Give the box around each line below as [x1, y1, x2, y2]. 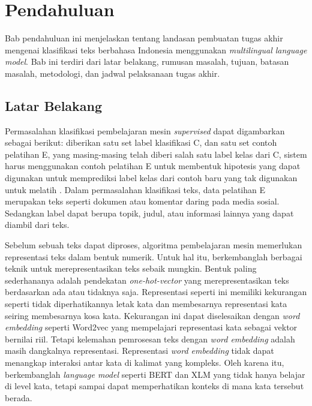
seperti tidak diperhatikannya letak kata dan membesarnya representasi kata [5, 297, 287, 310]
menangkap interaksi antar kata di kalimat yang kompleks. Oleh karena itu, [5, 356, 284, 368]
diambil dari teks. [5, 218, 70, 231]
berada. [5, 391, 32, 404]
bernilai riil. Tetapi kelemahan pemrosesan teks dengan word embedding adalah [5, 332, 295, 345]
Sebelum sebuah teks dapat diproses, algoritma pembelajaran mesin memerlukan [5, 239, 302, 251]
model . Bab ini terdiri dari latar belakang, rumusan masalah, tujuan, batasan [5, 55, 289, 68]
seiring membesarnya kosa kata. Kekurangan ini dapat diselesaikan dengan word [5, 309, 300, 321]
